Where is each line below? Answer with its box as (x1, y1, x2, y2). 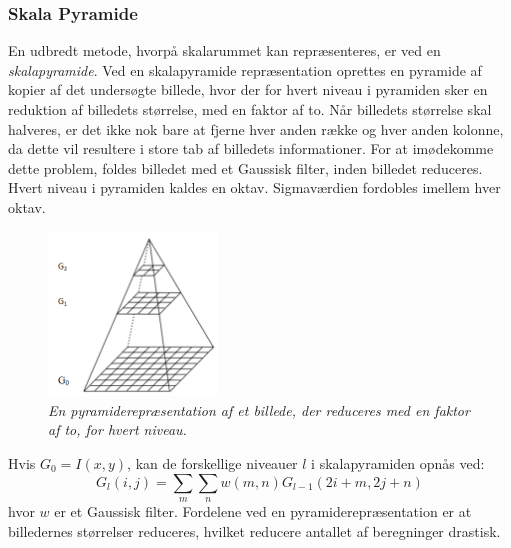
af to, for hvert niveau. (48, 419, 187, 440)
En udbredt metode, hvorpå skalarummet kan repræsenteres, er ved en (8, 40, 441, 61)
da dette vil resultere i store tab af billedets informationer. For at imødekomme (8, 138, 494, 159)
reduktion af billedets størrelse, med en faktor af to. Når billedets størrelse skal (8, 99, 492, 119)
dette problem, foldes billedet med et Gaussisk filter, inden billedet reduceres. (8, 157, 483, 178)
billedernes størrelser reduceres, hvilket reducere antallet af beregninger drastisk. (8, 520, 501, 541)
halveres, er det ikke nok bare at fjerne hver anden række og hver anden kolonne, (8, 118, 504, 139)
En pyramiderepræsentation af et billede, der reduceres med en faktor (48, 399, 470, 420)
